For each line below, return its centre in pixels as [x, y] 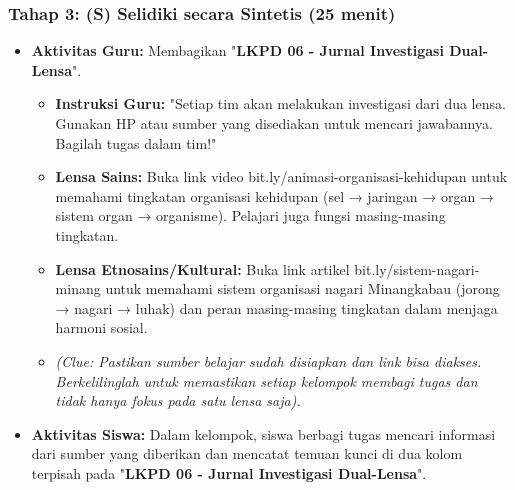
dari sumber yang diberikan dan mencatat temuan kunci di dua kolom [247, 453]
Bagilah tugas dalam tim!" [136, 142]
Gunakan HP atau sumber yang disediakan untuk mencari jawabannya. [274, 123]
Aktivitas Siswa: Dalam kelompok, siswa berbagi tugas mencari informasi [263, 433]
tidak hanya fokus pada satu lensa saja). [178, 400]
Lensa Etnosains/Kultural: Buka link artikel [202, 268]
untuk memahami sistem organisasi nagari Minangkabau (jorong [302, 288]
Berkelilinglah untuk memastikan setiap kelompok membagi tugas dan [266, 380]
